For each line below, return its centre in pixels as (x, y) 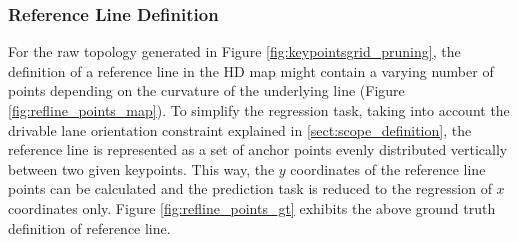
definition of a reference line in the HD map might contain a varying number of (251, 70)
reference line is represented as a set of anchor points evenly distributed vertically (258, 149)
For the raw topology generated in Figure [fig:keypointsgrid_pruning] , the (234, 51)
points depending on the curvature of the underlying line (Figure (206, 90)
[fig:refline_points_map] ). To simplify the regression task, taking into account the (259, 110)
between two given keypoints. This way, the (141, 168)
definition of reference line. (89, 227)
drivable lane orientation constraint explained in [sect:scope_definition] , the (240, 129)
